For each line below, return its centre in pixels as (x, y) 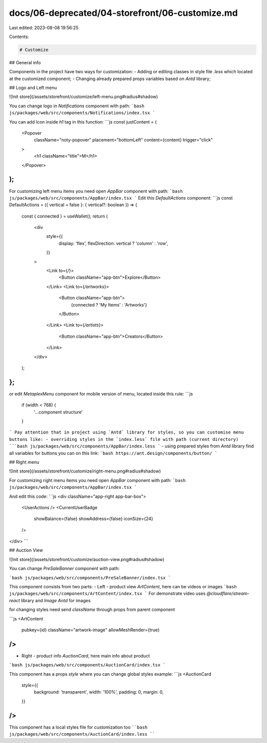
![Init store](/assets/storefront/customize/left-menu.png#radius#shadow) (84, 97)
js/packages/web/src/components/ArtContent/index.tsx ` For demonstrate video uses (107, 594)
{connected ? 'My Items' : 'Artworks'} (109, 305)
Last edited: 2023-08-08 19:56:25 (44, 28)
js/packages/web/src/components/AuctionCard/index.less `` (82, 734)
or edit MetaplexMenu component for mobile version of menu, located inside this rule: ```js (101, 393)
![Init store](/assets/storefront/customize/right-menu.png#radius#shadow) (85, 471)
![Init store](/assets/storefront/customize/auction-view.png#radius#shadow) (87, 559)
